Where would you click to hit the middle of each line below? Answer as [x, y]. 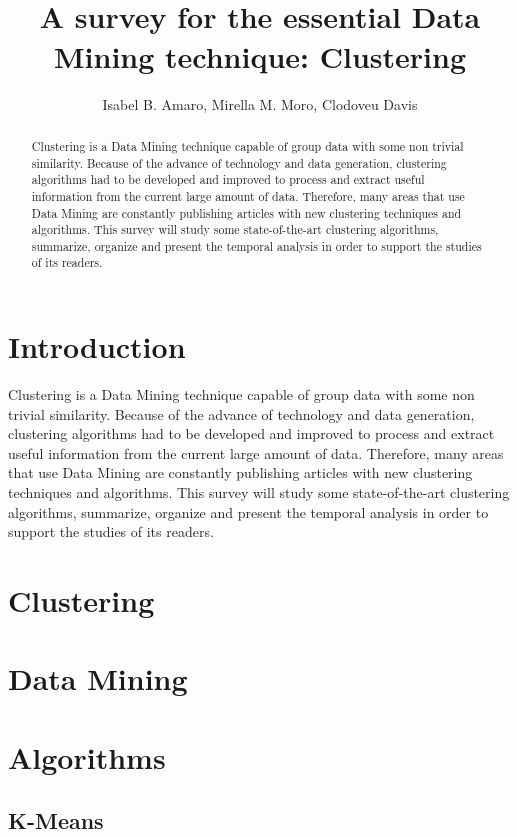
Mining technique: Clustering [260, 55]
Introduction [97, 346]
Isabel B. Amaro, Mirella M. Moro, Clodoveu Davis [260, 103]
